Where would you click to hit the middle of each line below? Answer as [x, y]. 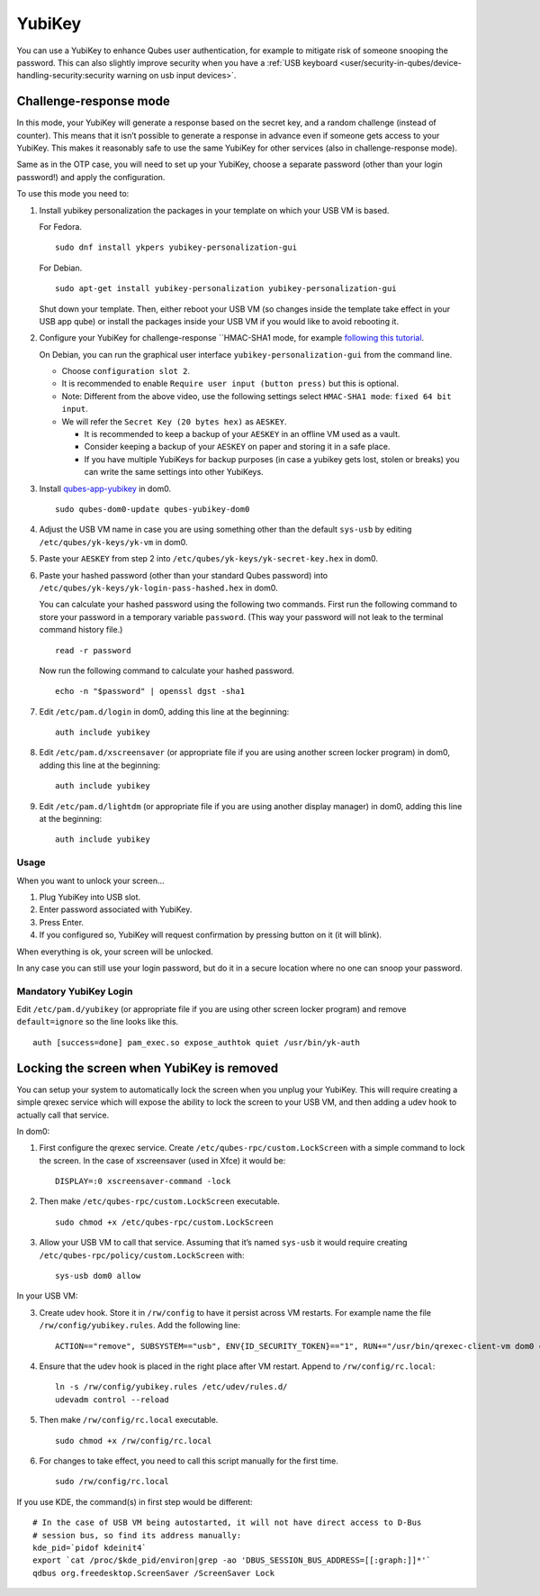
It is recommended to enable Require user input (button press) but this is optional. [230, 384]
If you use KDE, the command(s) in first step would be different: [135, 1501]
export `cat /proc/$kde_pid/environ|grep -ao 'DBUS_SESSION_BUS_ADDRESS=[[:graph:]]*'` [232, 1560]
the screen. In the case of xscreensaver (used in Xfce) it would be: [162, 1160]
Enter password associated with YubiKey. [116, 909]
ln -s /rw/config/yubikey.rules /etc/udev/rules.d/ [171, 1387]
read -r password [93, 650]
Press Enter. [62, 922]
